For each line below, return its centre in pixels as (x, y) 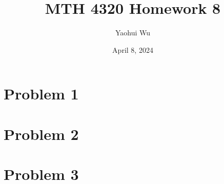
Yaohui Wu (133, 33)
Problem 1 (41, 94)
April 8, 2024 (133, 49)
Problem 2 (41, 134)
